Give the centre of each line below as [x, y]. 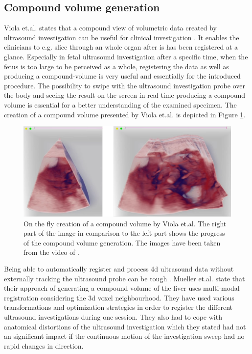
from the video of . [52, 252]
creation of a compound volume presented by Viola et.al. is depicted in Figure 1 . [125, 114]
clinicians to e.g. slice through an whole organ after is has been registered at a [121, 47]
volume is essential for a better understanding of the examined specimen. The [120, 104]
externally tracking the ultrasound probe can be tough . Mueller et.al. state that [125, 278]
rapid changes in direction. [44, 345]
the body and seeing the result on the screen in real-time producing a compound [125, 95]
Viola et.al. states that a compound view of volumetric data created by [110, 28]
